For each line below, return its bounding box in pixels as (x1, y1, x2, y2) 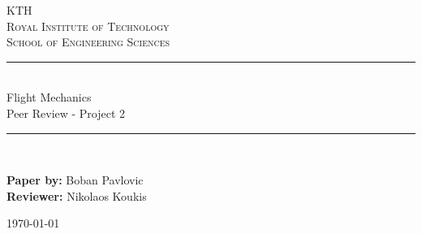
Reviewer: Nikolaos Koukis (6, 187, 147, 204)
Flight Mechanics (6, 89, 92, 106)
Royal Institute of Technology (6, 17, 170, 34)
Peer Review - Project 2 (6, 104, 126, 121)
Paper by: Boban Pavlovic (6, 171, 144, 188)
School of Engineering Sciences (6, 33, 170, 50)
